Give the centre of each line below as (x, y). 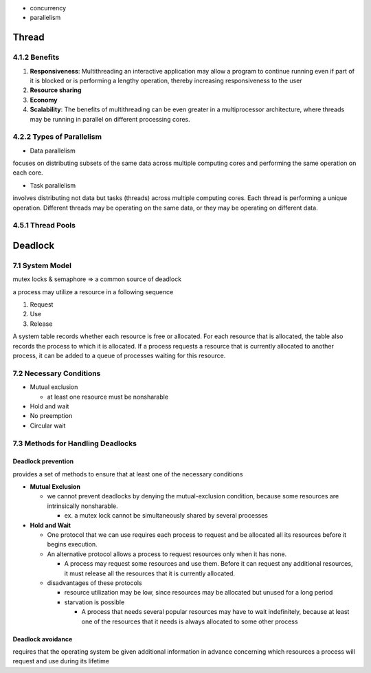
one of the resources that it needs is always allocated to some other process (190, 621)
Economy (44, 100)
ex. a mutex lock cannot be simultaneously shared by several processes (166, 516)
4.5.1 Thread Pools (44, 225)
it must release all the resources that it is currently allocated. (150, 573)
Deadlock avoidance (43, 639)
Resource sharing (56, 90)
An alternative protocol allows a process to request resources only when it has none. (167, 554)
